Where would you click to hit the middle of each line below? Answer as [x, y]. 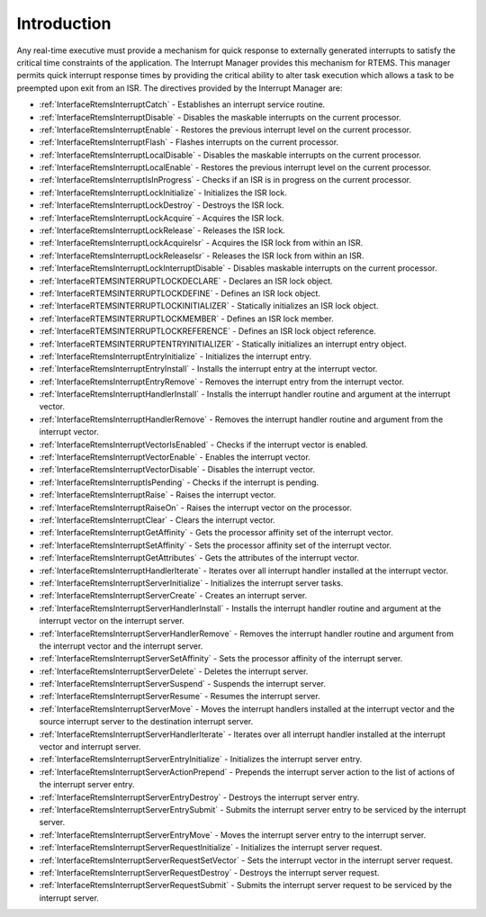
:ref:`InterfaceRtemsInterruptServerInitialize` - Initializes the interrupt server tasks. [191, 583]
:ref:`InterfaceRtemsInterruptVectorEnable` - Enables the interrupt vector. [175, 457]
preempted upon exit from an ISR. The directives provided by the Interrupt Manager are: [180, 88]
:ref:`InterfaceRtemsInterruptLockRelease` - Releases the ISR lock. [162, 230]
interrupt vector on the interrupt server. [112, 621]
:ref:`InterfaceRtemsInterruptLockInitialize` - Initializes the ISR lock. [163, 193]
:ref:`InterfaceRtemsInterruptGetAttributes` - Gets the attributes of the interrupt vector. [199, 558]
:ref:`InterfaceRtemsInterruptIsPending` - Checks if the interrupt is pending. [179, 482]
